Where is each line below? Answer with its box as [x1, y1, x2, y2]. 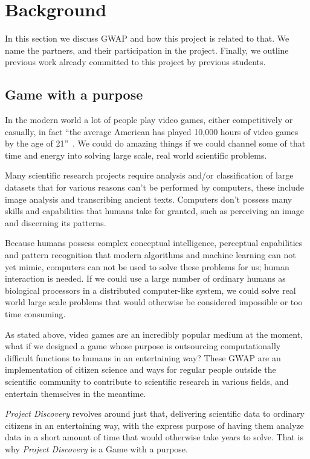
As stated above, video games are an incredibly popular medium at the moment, [5, 328, 303, 340]
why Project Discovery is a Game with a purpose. [5, 442, 188, 455]
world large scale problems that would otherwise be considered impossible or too [5, 296, 303, 308]
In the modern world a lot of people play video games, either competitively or [5, 113, 293, 126]
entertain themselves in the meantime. [5, 387, 146, 399]
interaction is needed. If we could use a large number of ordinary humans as [5, 272, 286, 285]
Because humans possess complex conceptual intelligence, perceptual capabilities [5, 236, 303, 249]
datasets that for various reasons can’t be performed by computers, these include [5, 181, 305, 194]
